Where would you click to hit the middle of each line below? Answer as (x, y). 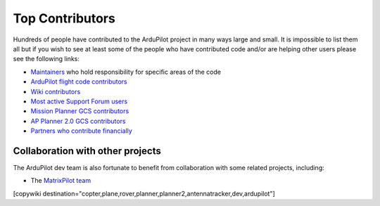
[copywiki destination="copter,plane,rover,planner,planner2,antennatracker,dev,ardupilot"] (144, 193)
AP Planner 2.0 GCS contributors (78, 121)
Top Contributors (64, 18)
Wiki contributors (56, 91)
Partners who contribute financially (82, 131)
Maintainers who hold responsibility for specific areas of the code (126, 72)
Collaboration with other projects (87, 151)
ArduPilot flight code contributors (79, 82)
